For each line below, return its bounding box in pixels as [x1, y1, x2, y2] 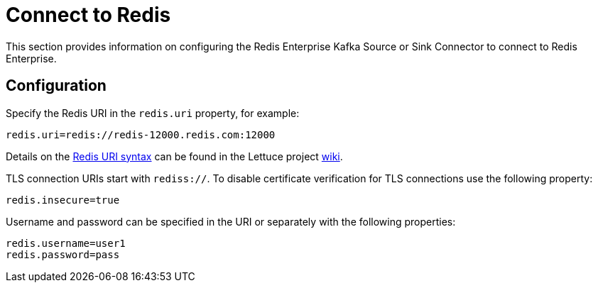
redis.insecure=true [6, 194, 120, 206]
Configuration [6, 77, 107, 95]
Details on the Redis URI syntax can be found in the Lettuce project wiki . [6, 150, 343, 162]
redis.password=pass [6, 248, 120, 260]
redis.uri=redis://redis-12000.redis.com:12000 [6, 128, 276, 140]
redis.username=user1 [6, 237, 126, 249]
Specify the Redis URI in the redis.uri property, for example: [6, 106, 300, 119]
